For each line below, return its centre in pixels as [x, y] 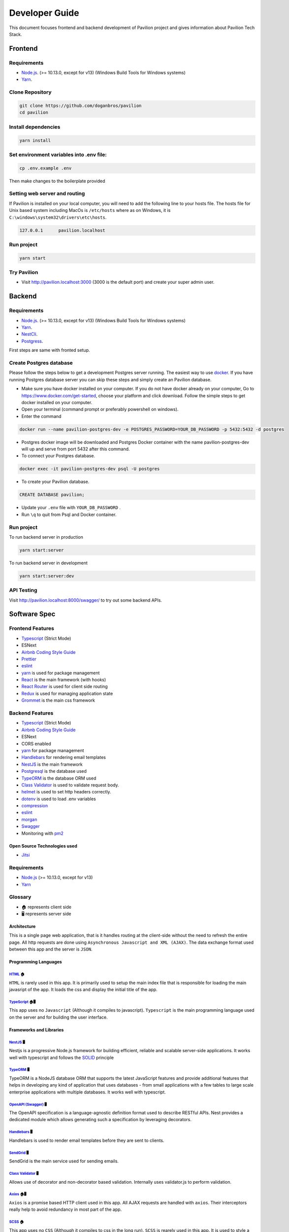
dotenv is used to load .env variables [59, 799]
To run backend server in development [48, 563]
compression [35, 806]
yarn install [35, 140]
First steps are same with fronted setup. [50, 350]
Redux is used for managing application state [67, 693]
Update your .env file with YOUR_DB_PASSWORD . [71, 508]
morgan [29, 819]
